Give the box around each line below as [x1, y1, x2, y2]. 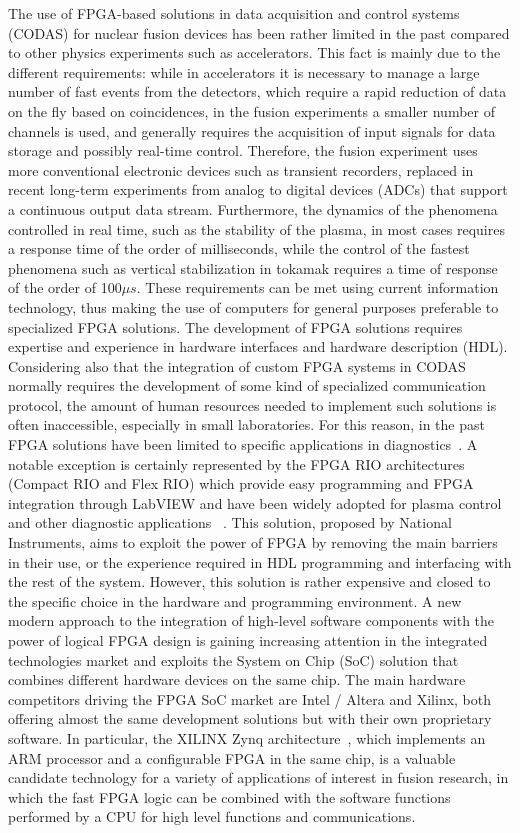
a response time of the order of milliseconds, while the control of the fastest [8, 238, 470, 259]
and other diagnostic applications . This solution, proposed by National [8, 512, 452, 533]
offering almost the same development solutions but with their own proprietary [8, 708, 492, 729]
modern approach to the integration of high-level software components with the [8, 610, 495, 631]
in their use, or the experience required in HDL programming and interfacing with [8, 551, 512, 572]
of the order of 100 [8, 277, 122, 298]
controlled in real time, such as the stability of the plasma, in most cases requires [8, 218, 505, 239]
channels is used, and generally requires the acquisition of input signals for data [8, 120, 496, 141]
